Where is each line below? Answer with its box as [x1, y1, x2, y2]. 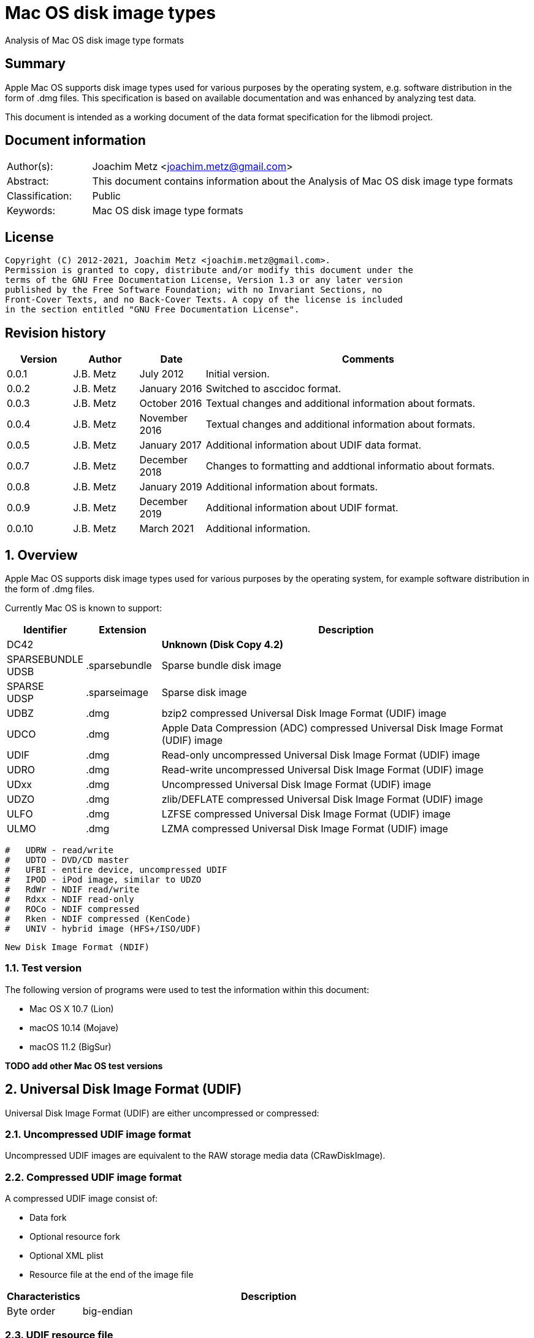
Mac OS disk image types [5, 2, 216, 23]
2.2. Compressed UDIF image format [5, 1170, 182, 1183]
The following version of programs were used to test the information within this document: [5, 984, 369, 995]
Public [92, 190, 121, 203]
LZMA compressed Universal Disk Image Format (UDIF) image [161, 822, 448, 835]
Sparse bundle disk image [161, 659, 281, 671]
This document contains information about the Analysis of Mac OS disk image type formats [92, 175, 513, 188]
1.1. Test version [5, 962, 82, 975]
